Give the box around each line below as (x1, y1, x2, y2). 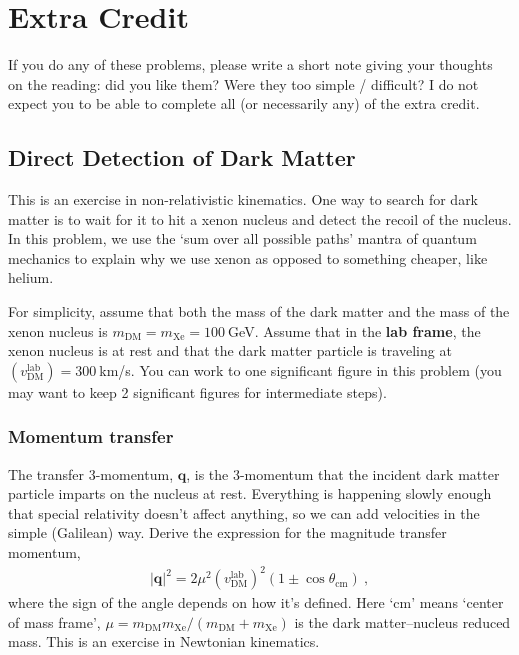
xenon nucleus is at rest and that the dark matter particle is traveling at (8, 340, 452, 361)
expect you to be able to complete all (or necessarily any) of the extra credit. (8, 93, 480, 114)
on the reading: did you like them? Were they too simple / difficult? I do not (8, 73, 479, 94)
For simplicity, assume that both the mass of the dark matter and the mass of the (8, 301, 510, 322)
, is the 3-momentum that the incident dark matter (186, 463, 500, 484)
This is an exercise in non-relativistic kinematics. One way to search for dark (8, 189, 479, 210)
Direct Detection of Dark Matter (8, 142, 356, 173)
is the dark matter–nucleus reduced (294, 611, 511, 632)
